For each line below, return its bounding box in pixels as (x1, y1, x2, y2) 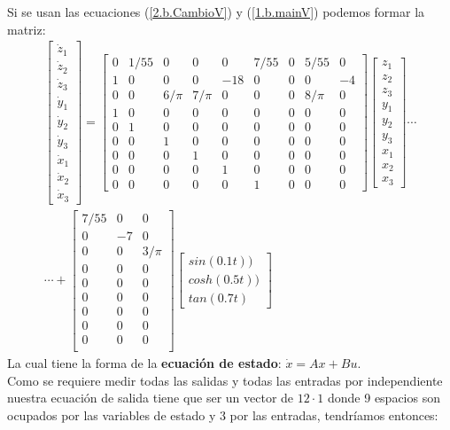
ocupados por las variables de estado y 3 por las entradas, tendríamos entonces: (7, 405, 438, 424)
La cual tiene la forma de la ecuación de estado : (7, 353, 282, 371)
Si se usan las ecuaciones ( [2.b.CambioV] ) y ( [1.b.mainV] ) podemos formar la (7, 3, 425, 20)
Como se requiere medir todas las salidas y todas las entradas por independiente (7, 371, 443, 389)
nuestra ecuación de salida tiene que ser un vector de (7, 388, 294, 407)
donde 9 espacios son (327, 388, 440, 407)
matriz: (7, 20, 46, 38)
